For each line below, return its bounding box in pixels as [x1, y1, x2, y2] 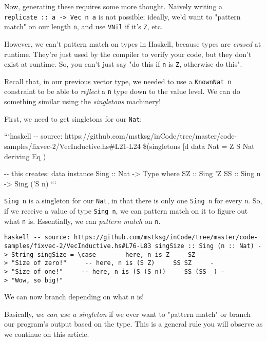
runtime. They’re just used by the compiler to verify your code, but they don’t [4, 48, 252, 59]
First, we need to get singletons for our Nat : [4, 113, 142, 124]
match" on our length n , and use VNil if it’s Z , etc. [4, 21, 163, 32]
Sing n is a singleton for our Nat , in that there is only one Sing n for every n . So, [4, 195, 262, 206]
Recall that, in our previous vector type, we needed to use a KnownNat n [4, 75, 232, 86]
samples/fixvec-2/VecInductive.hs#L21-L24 [4, 140, 141, 151]
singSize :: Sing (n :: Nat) [155, 242, 254, 250]
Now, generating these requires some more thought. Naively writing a [4, 1, 223, 11]
